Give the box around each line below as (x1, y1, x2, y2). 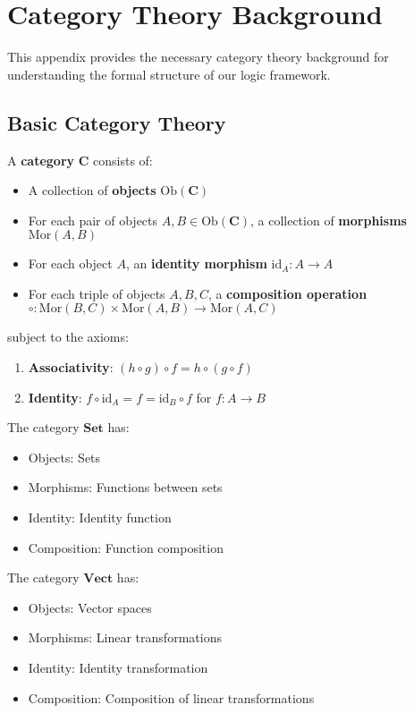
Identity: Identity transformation (28, 658, 208, 677)
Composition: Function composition (28, 538, 224, 556)
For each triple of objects (28, 284, 165, 302)
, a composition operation (207, 284, 368, 302)
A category (7, 150, 75, 169)
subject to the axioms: (7, 327, 129, 346)
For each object (28, 254, 113, 273)
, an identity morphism (125, 254, 267, 273)
